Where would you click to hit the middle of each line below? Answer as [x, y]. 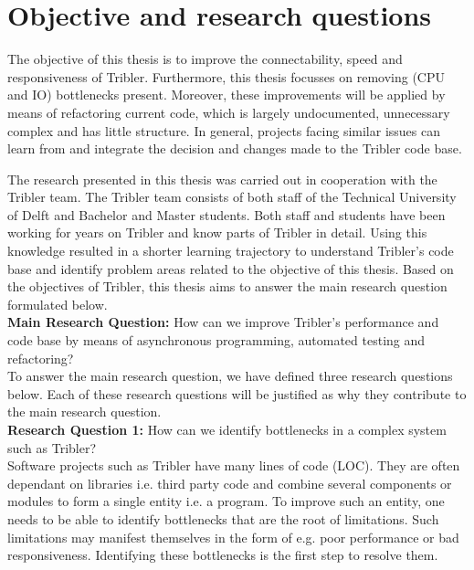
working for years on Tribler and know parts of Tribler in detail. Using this [217, 232]
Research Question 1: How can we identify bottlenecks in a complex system [227, 429]
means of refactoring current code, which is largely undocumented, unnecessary [229, 112]
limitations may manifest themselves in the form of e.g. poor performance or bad [233, 537]
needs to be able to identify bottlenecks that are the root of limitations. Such [223, 518]
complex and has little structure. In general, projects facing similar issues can [224, 130]
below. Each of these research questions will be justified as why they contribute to [237, 393]
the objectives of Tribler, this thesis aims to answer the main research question [227, 286]
